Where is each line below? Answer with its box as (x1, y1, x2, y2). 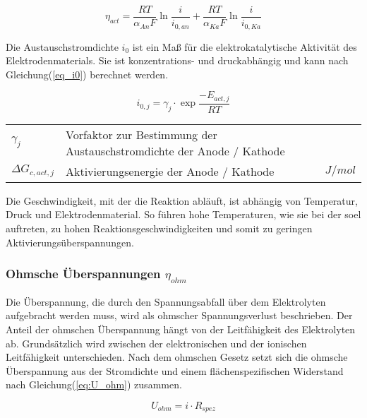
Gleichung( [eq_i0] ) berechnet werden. (6, 66, 169, 81)
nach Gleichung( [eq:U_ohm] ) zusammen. (6, 377, 182, 392)
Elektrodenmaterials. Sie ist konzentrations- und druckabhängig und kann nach (6, 53, 349, 68)
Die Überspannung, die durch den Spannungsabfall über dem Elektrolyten (6, 294, 326, 309)
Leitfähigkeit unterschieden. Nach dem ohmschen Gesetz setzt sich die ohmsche (6, 350, 348, 364)
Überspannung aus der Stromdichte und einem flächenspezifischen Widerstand (6, 363, 344, 378)
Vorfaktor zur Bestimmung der (66, 126, 217, 143)
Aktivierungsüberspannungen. (6, 234, 134, 249)
